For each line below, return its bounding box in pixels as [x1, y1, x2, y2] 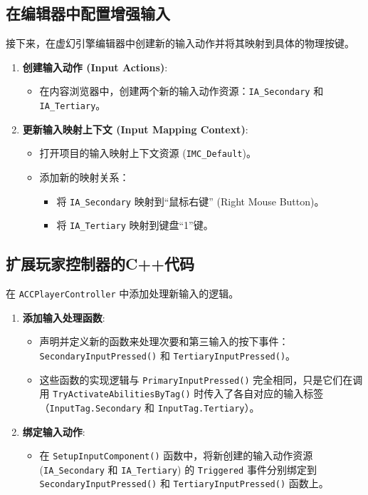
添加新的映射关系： [39, 169, 130, 184]
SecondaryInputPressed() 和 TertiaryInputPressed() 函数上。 [39, 476, 329, 491]
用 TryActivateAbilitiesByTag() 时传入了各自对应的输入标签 [39, 386, 324, 401]
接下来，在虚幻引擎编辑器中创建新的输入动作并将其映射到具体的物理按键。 [6, 36, 354, 51]
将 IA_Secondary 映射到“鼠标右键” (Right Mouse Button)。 [56, 193, 325, 208]
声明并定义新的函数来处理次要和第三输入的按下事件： [39, 334, 289, 349]
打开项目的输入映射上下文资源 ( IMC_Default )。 [39, 146, 256, 160]
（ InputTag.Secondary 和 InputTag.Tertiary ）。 [39, 399, 260, 414]
